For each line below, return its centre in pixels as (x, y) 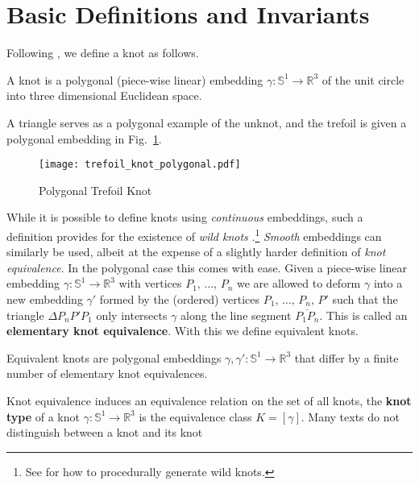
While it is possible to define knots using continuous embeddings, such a (185, 217)
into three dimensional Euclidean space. (104, 95)
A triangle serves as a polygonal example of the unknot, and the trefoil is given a (207, 122)
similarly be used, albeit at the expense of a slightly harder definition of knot (196, 252)
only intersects (132, 315)
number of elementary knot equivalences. (107, 373)
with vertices (150, 283)
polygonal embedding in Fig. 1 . (84, 138)
